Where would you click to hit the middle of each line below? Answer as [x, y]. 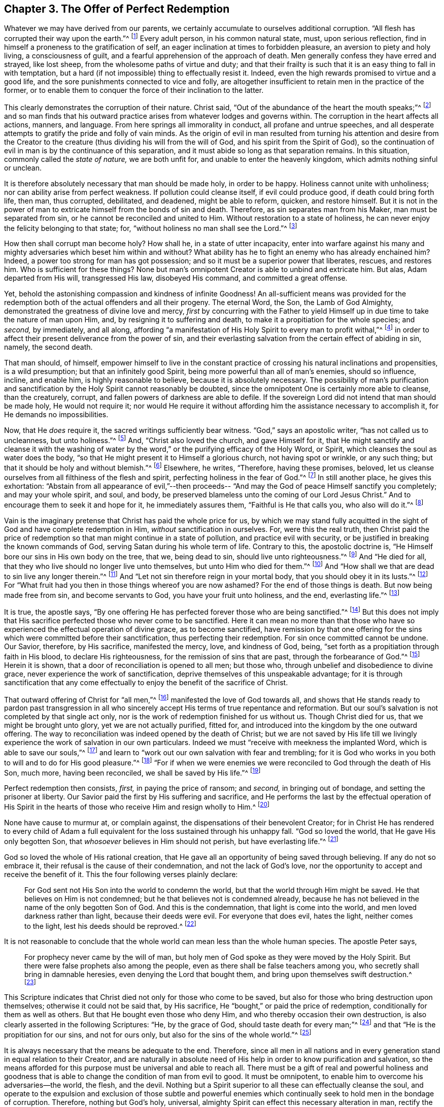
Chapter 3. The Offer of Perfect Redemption [117, 9]
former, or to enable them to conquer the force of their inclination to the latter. [134, 90]
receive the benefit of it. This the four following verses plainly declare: [121, 874]
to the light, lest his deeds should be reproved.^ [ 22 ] [110, 925]
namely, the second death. [48, 347]
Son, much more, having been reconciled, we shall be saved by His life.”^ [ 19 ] [132, 772]
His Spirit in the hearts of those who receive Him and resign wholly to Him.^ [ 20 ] [137, 806]
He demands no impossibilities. [56, 415]
